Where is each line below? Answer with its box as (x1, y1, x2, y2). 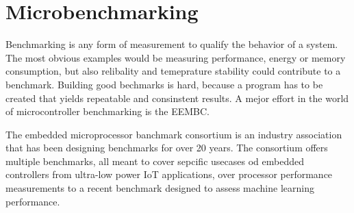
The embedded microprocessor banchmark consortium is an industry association (5, 127, 342, 141)
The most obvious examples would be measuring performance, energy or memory (5, 50, 346, 64)
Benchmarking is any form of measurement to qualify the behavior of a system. (5, 37, 338, 51)
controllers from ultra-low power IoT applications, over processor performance (5, 167, 333, 181)
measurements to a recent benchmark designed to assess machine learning (5, 181, 314, 195)
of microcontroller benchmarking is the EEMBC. (5, 104, 210, 118)
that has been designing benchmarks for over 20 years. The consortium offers (5, 140, 328, 155)
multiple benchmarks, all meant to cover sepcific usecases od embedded (5, 153, 304, 168)
